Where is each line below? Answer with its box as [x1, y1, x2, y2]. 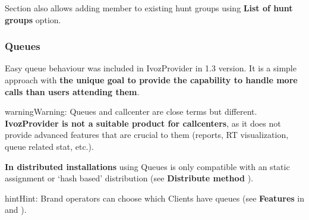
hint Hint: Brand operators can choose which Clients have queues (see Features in [5, 191, 304, 204]
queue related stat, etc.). [5, 140, 94, 152]
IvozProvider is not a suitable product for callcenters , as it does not [5, 117, 281, 129]
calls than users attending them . [5, 85, 140, 98]
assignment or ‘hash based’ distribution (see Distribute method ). [5, 172, 254, 184]
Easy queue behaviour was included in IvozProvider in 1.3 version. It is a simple [5, 62, 297, 74]
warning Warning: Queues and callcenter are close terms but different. [5, 105, 257, 118]
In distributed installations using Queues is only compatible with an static [5, 160, 290, 172]
